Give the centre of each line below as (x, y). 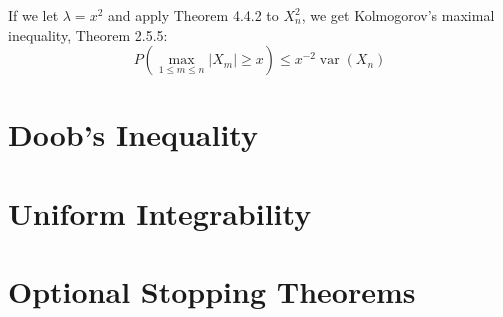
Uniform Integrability (160, 212)
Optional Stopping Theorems (212, 291)
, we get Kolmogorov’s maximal (398, 15)
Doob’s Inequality (133, 134)
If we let (33, 15)
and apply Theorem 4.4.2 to (193, 15)
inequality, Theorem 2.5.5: (88, 34)
